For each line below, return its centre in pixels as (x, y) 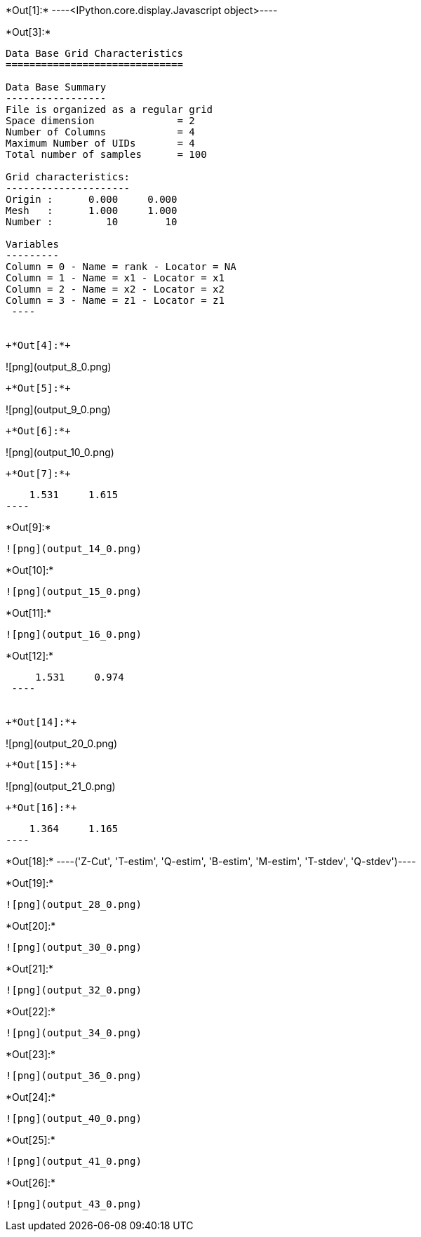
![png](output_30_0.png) (74, 947)
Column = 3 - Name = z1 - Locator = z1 (115, 300)
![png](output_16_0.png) (74, 634)
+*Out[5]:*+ (38, 388)
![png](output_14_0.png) (74, 549)
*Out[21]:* (30, 969)
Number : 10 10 (92, 222)
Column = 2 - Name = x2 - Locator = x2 (115, 289)
